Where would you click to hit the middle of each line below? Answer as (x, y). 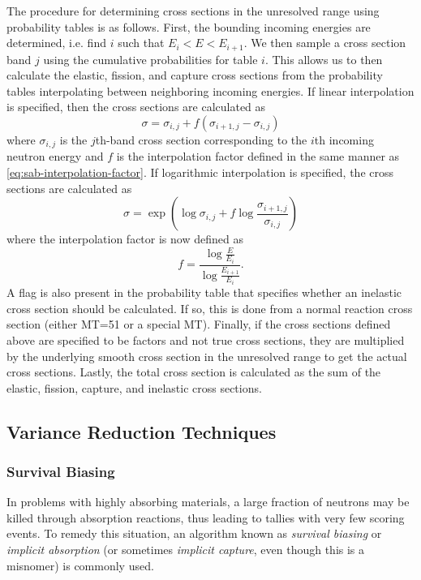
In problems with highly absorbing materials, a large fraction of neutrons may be (208, 502)
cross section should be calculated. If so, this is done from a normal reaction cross (210, 308)
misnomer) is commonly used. (80, 565)
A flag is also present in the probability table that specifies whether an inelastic (204, 292)
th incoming (344, 140)
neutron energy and (55, 156)
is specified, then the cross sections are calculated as (136, 107)
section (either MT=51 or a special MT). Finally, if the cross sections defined (199, 324)
